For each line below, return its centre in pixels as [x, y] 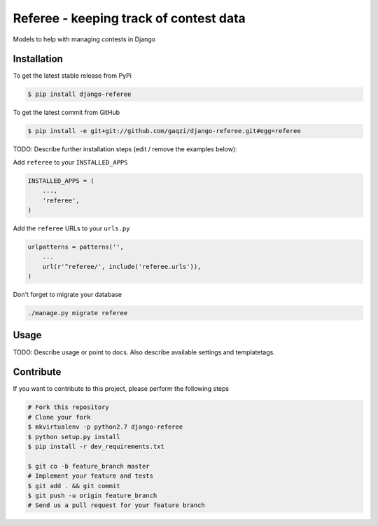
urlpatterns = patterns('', [76, 247]
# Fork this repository [69, 407]
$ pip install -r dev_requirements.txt [96, 447]
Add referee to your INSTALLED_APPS [70, 162]
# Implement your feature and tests [91, 476]
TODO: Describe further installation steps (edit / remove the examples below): [125, 149]
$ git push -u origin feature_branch [92, 495]
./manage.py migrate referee [78, 313]
